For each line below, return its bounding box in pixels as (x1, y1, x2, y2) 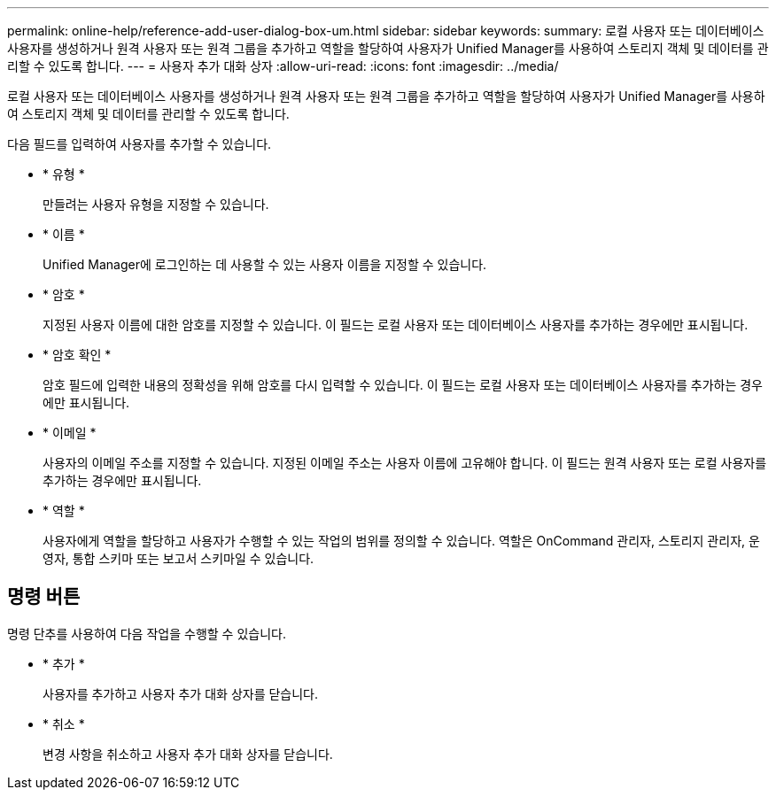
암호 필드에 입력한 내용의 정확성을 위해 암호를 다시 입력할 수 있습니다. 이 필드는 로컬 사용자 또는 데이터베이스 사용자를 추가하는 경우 (43, 377, 764, 392)
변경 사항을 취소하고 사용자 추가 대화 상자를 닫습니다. (43, 746, 333, 762)
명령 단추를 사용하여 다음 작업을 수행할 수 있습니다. (7, 625, 286, 641)
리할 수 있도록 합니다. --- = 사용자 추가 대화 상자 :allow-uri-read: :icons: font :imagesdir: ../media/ (7, 58, 559, 74)
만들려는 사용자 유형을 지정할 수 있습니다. (43, 197, 269, 212)
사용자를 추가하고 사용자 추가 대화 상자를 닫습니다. (43, 685, 319, 701)
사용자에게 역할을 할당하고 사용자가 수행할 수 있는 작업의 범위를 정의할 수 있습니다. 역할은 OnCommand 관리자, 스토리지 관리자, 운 (43, 533, 760, 548)
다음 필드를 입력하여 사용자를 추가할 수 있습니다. (7, 136, 272, 151)
